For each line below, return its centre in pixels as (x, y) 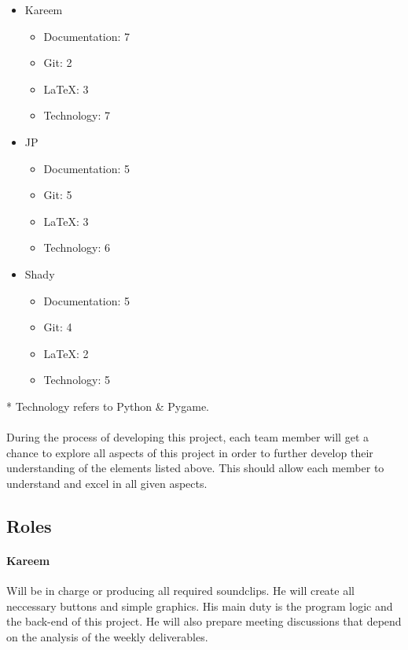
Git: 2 (58, 63)
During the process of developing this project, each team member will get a (187, 437)
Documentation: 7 (87, 36)
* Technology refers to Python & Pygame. (108, 406)
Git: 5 (58, 195)
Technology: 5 (77, 380)
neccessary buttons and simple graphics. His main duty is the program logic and (200, 606)
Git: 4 (58, 327)
